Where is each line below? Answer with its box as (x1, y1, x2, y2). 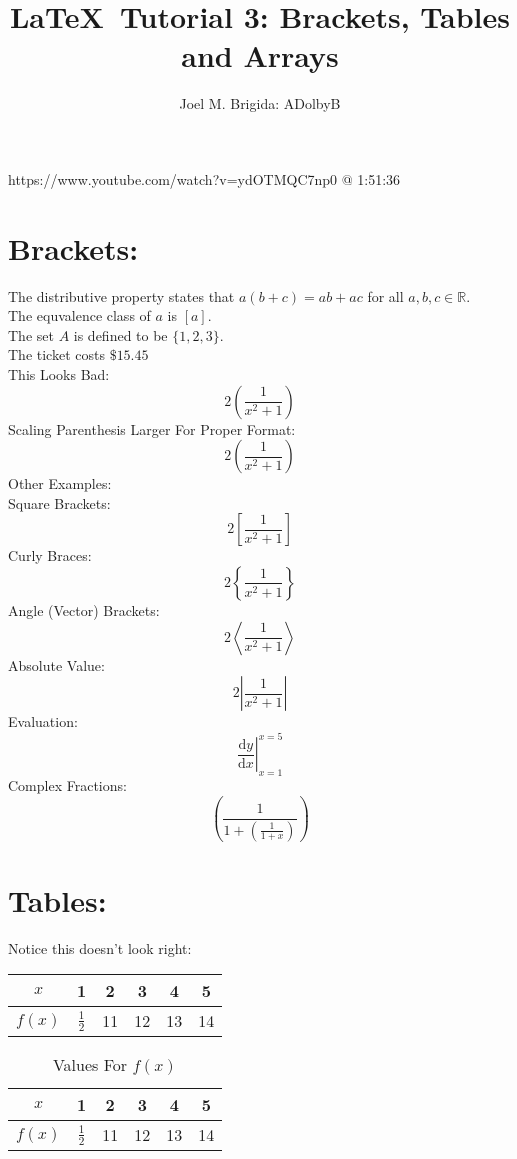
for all (367, 285, 404, 306)
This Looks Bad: (8, 364, 110, 384)
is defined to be (73, 324, 168, 345)
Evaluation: (8, 711, 78, 732)
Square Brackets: (8, 492, 111, 513)
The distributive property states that (8, 285, 235, 306)
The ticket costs (8, 344, 105, 365)
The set (8, 324, 54, 345)
